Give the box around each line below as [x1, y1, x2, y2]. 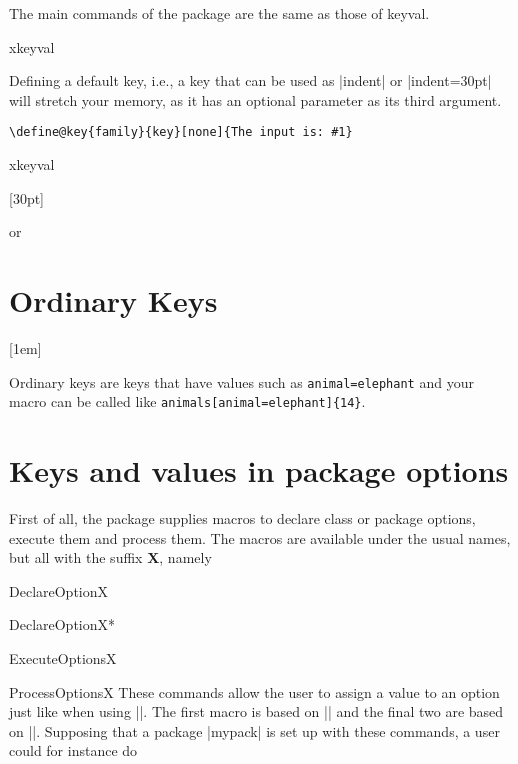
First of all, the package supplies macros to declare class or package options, [9, 507, 476, 528]
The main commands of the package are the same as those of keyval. [9, 3, 430, 23]
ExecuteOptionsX [9, 647, 117, 668]
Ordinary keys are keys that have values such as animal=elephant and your [9, 371, 474, 392]
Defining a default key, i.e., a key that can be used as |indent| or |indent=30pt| [9, 70, 492, 91]
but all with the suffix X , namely [9, 547, 212, 568]
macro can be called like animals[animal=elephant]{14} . [9, 391, 366, 412]
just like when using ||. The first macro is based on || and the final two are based [9, 701, 504, 722]
